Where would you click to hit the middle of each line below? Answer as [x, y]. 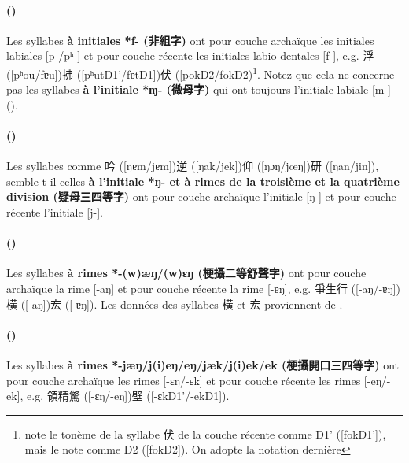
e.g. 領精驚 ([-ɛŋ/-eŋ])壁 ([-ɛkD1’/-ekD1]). [128, 396]
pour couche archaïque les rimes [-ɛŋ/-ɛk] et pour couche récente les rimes [184, 380]
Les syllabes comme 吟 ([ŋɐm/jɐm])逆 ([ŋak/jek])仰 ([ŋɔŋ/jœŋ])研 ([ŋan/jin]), [193, 166]
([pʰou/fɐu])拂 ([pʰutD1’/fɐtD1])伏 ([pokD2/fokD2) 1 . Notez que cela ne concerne [201, 72]
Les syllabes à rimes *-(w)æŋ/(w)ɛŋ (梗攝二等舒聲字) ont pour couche [186, 273]
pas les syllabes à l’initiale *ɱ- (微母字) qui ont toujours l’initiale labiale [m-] [199, 89]
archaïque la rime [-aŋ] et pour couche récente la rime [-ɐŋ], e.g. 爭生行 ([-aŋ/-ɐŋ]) [203, 288]
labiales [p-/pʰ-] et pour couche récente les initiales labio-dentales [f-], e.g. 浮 [190, 56]
